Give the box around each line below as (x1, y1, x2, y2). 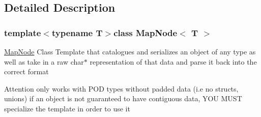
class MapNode (113, 26, 178, 39)
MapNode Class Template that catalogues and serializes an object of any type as (4, 46, 256, 56)
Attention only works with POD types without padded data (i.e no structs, (4, 83, 239, 94)
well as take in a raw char (4, 56, 84, 67)
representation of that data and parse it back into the (90, 56, 257, 67)
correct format (4, 66, 49, 77)
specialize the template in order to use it (4, 103, 130, 113)
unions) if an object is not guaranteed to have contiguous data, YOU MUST (4, 93, 242, 104)
